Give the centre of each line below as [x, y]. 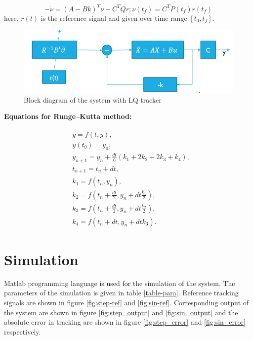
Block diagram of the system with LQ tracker [93, 99]
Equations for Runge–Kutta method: [68, 116]
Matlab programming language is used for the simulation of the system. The [120, 283]
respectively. [22, 331]
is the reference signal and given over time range [114, 18]
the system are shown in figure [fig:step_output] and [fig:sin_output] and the [121, 312]
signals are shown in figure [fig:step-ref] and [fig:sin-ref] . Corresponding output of [126, 302]
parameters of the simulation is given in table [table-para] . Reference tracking [121, 293]
